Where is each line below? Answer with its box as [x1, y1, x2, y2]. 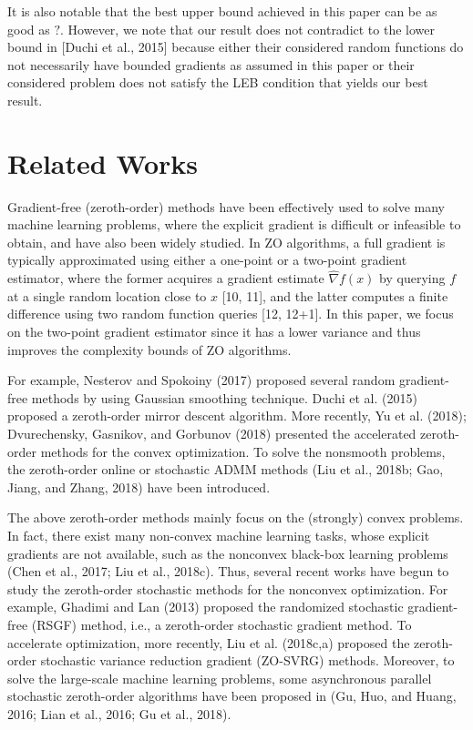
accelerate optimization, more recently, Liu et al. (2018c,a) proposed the [7, 633, 410, 652]
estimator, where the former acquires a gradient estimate [7, 269, 324, 288]
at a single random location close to [7, 286, 207, 305]
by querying [379, 269, 446, 288]
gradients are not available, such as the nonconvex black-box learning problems [7, 543, 448, 563]
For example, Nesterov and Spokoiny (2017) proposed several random [7, 370, 396, 390]
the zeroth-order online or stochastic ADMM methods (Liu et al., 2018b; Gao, [7, 460, 444, 479]
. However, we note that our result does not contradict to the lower [60, 19, 435, 38]
